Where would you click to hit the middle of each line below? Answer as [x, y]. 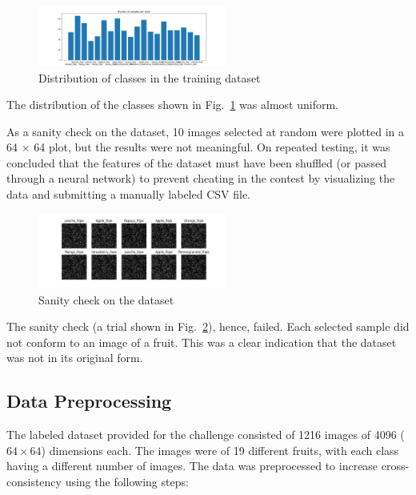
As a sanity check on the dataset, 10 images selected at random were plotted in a [205, 131]
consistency [34, 481]
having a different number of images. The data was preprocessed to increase [192, 466]
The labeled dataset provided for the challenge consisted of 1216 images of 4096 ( [206, 435]
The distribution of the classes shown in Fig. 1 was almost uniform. [172, 105]
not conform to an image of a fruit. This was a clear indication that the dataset [202, 342]
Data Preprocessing [89, 401]
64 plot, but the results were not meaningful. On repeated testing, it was [212, 147]
